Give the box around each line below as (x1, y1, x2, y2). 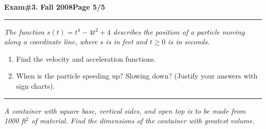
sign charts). (16, 80, 55, 91)
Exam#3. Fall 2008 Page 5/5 (4, 2, 105, 12)
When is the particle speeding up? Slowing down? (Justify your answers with (16, 70, 258, 81)
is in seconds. (168, 36, 210, 47)
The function (4, 26, 45, 37)
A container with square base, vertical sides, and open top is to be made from (4, 105, 246, 116)
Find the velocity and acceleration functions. (16, 53, 156, 64)
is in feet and (106, 36, 147, 47)
